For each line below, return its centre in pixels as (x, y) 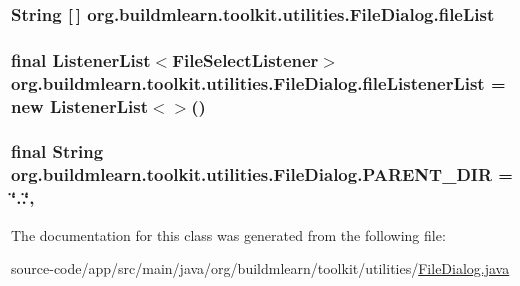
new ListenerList (79, 105)
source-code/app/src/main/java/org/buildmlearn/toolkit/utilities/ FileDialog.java (260, 268)
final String (57, 151)
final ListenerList (81, 59)
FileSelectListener (245, 59)
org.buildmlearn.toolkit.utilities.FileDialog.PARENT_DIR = (262, 174)
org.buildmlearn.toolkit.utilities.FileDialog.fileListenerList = (258, 82)
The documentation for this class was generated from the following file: (228, 234)
